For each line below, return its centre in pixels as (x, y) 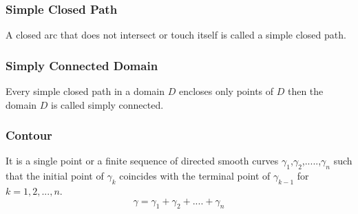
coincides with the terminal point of (195, 176)
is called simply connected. (107, 104)
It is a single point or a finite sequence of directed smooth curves (142, 161)
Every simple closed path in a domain (85, 91)
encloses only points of (226, 91)
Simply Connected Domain (82, 65)
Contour (29, 135)
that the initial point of (55, 176)
